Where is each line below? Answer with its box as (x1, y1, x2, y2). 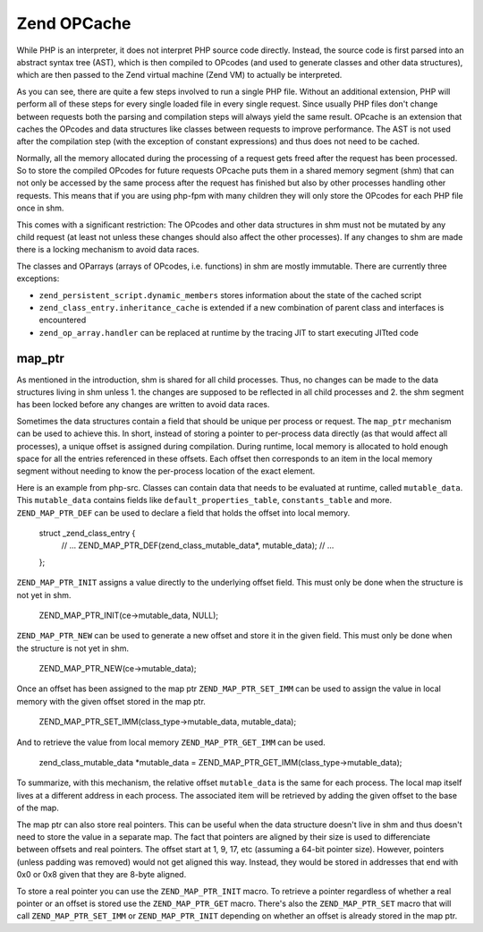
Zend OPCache (16, 13, 131, 33)
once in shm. (16, 202, 64, 214)
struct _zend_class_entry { (38, 527, 136, 538)
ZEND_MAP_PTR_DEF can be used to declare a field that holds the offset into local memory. (16, 507, 351, 518)
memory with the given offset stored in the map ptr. (16, 696, 206, 706)
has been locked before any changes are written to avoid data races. (16, 399, 270, 410)
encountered (38, 314, 87, 326)
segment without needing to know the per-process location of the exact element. (16, 466, 316, 476)
